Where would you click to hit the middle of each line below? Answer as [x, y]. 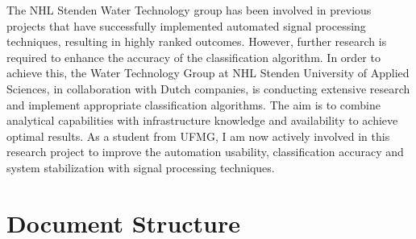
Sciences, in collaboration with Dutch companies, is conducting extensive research [208, 88]
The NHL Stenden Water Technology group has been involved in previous [189, 10]
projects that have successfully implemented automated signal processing [186, 25]
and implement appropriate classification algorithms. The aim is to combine [193, 104]
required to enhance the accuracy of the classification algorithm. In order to [193, 57]
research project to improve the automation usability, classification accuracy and [205, 152]
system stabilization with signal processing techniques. [141, 167]
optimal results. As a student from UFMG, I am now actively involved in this [198, 136]
